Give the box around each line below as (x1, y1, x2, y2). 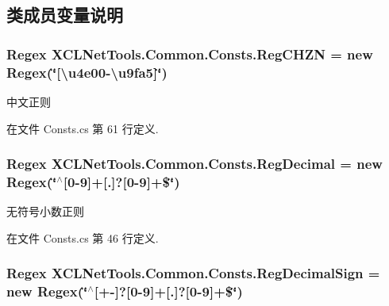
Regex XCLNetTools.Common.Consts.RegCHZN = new (6, 44, 373, 63)
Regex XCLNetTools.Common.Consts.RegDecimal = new (6, 154, 383, 174)
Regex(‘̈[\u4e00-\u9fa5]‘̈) (6, 62, 168, 82)
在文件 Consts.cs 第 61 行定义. (6, 120, 159, 136)
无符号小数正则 (6, 203, 84, 220)
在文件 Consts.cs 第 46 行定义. (6, 229, 159, 246)
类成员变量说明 (6, 2, 123, 27)
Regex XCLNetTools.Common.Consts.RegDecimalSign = (6, 263, 380, 283)
